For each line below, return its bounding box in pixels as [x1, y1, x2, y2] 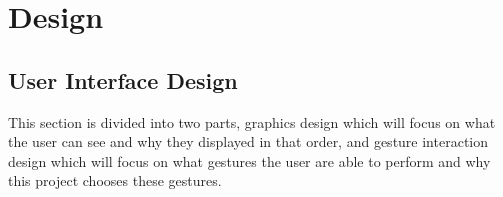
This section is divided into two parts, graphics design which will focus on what [8, 111, 496, 132]
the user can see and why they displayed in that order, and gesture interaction [8, 131, 489, 152]
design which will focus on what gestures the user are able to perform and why [8, 150, 491, 171]
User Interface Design [8, 64, 238, 95]
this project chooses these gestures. [8, 170, 222, 191]
